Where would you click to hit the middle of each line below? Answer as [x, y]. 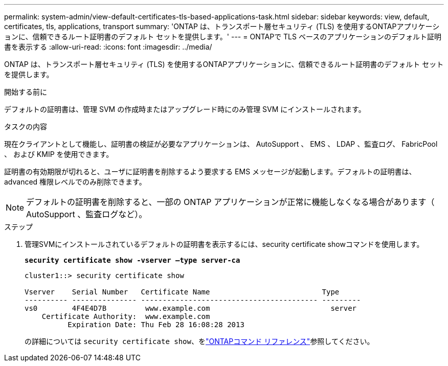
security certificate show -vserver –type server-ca [132, 260]
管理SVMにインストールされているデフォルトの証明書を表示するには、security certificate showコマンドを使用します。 [224, 244]
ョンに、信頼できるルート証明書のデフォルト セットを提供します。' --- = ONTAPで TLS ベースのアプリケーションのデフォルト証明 [223, 37]
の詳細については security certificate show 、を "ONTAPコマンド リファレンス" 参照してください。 [199, 341]
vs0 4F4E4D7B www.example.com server [191, 308]
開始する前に [26, 92]
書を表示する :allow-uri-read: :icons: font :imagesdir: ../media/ [108, 47]
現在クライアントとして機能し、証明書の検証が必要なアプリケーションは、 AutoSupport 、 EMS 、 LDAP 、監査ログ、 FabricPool [221, 144]
